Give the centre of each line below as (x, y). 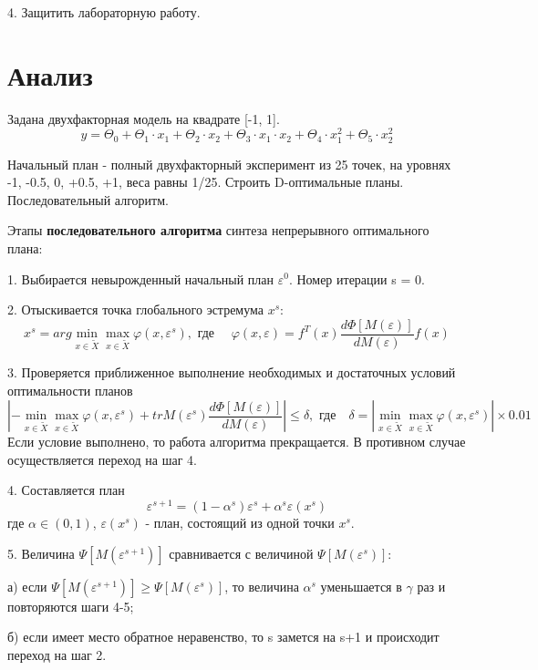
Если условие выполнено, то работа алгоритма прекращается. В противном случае (237, 442)
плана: (25, 247)
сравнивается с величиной (241, 553)
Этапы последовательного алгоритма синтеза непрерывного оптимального (218, 230)
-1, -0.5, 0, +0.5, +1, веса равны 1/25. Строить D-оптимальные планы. (206, 182)
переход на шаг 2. (57, 654)
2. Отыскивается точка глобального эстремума (136, 309)
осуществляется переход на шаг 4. (102, 459)
